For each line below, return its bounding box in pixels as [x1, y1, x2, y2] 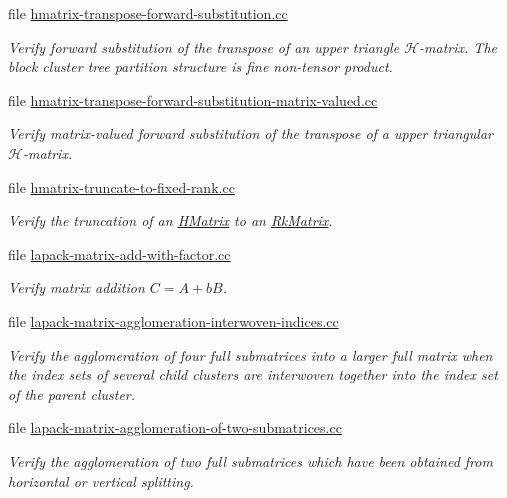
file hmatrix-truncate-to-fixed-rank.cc [8, 176, 235, 197]
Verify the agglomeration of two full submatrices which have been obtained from [8, 450, 493, 471]
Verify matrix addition [8, 277, 145, 298]
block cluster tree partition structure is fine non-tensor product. [8, 56, 393, 77]
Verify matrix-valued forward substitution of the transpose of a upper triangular [8, 123, 493, 144]
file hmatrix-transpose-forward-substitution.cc [8, 3, 288, 23]
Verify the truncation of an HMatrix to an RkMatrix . [8, 210, 333, 231]
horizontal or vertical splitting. [8, 470, 194, 491]
